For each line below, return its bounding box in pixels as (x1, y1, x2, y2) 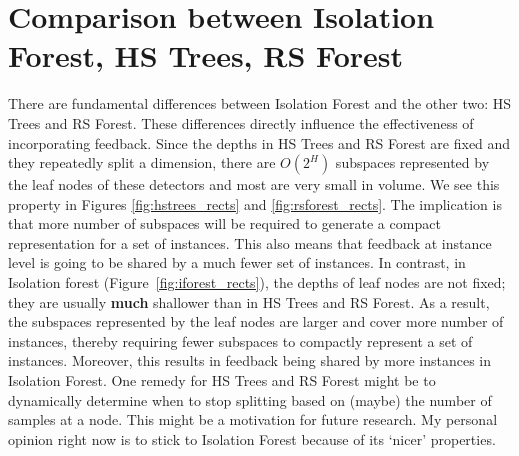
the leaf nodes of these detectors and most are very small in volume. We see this (8, 174, 500, 195)
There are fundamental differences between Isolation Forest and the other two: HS (8, 93, 512, 114)
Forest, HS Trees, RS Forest (8, 35, 403, 76)
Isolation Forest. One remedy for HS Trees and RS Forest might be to (8, 370, 436, 391)
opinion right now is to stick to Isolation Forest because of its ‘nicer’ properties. (8, 428, 496, 449)
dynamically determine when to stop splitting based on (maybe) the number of (8, 389, 492, 410)
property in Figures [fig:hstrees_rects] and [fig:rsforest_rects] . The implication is (8, 193, 502, 214)
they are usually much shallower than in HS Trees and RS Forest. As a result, (8, 291, 490, 312)
